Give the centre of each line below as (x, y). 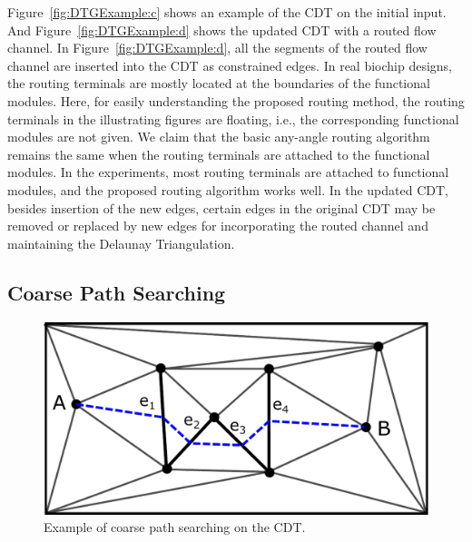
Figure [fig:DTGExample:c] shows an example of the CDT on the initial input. (227, 12)
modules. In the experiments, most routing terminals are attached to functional (228, 172)
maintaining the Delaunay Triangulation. (121, 243)
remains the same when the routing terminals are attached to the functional (219, 154)
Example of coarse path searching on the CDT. (175, 527)
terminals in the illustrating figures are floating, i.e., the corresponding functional (233, 118)
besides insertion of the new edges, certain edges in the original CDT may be (221, 207)
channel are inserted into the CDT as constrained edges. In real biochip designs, (230, 65)
